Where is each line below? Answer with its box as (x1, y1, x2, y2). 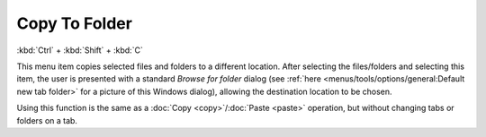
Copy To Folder (16, 13, 132, 33)
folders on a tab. (16, 115, 78, 125)
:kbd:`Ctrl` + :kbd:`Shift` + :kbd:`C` (16, 45, 143, 56)
